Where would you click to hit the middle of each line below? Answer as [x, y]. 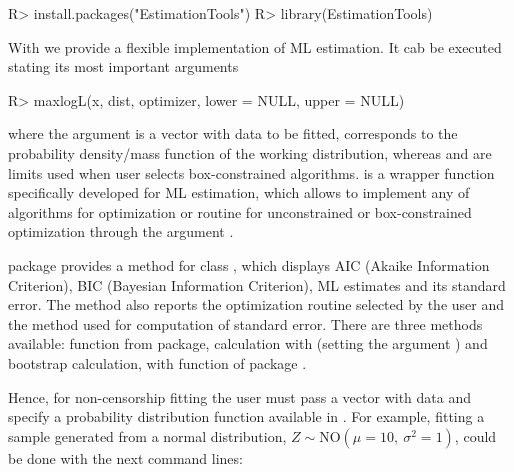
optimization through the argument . [121, 231]
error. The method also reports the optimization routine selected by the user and [256, 304]
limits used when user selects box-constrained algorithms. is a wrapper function [251, 172]
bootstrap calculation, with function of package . [157, 362]
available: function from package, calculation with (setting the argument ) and [248, 343]
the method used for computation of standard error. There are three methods [245, 323]
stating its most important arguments [123, 66]
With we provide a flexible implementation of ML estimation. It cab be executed [255, 46]
